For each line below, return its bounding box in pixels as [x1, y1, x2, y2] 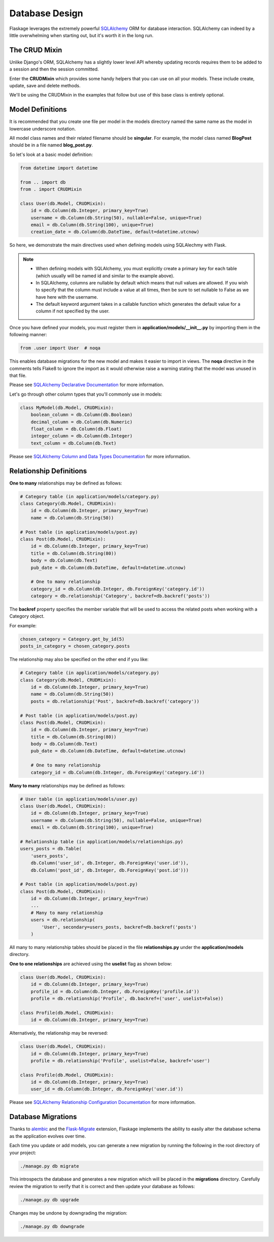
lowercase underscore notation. [9, 125, 76, 132]
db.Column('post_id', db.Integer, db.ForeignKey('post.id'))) [30, 867, 189, 873]
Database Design [9, 8, 83, 19]
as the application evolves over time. [9, 1133, 86, 1139]
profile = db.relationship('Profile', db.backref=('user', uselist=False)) [30, 996, 224, 1001]
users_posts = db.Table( [20, 846, 82, 852]
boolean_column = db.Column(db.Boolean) [30, 412, 133, 418]
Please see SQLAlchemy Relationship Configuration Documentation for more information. [9, 1099, 196, 1105]
